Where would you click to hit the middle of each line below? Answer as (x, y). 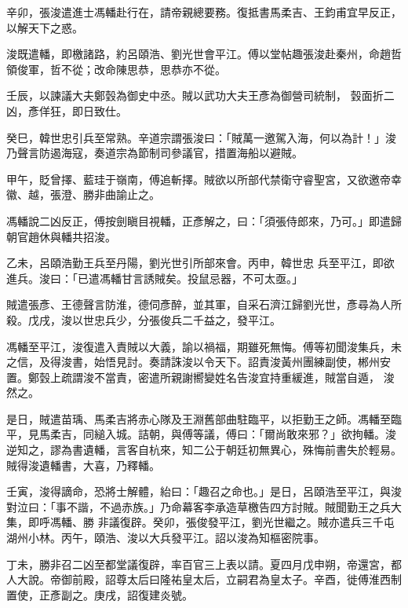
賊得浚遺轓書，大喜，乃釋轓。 (83, 465)
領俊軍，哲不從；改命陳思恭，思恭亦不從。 (116, 69)
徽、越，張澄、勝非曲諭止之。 (83, 194)
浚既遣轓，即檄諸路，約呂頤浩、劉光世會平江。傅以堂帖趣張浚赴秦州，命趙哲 (204, 54)
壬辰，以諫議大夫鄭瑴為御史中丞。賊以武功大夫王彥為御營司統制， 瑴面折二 (200, 95)
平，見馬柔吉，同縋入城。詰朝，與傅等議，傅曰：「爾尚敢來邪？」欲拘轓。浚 (201, 434)
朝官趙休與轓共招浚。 (61, 236)
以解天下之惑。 (45, 27)
